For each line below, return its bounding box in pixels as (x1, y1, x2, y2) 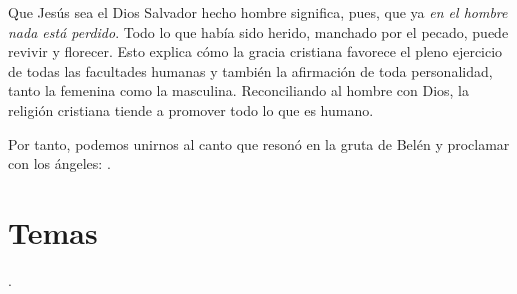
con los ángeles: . (8, 153, 111, 174)
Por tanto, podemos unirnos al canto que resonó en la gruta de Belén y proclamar (8, 133, 510, 154)
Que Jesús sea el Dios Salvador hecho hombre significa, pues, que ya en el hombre (8, 2, 508, 22)
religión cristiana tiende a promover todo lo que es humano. (8, 99, 374, 120)
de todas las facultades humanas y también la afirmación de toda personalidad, (8, 60, 493, 81)
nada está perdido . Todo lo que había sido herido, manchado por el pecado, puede (8, 21, 509, 42)
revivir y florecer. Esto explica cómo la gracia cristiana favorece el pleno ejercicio (8, 41, 503, 62)
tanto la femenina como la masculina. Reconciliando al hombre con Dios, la (8, 80, 470, 101)
